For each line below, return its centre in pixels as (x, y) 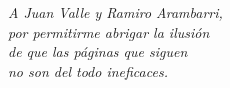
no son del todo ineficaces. (88, 70)
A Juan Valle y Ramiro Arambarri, (115, 12)
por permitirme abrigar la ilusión (109, 31)
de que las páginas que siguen (98, 51)
